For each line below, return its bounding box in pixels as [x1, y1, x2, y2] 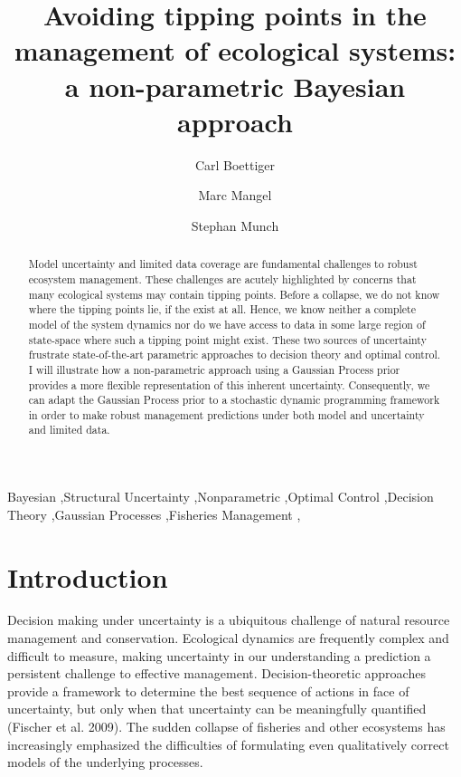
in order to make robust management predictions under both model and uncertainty [28, 407, 425, 422]
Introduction [7, 558, 168, 595]
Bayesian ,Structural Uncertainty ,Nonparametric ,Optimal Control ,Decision [7, 487, 434, 506]
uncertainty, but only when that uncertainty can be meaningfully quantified [7, 699, 427, 718]
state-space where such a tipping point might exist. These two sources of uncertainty [28, 331, 427, 347]
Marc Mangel [198, 186, 272, 205]
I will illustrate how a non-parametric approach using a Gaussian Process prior [28, 361, 400, 377]
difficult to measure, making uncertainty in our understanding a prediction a [7, 646, 431, 665]
